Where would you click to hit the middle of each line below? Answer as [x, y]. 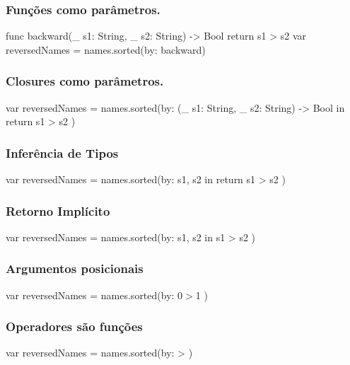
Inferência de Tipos [62, 152]
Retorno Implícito [58, 210]
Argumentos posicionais [75, 268]
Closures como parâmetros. [85, 81]
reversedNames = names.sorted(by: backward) [106, 49]
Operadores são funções [74, 326]
